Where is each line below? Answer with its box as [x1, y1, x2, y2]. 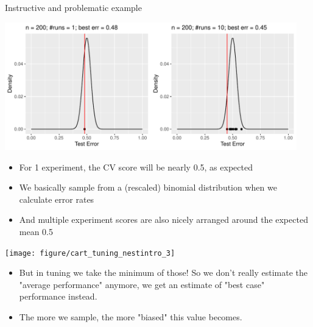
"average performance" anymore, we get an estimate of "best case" [19, 278, 265, 290]
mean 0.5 [19, 225, 54, 238]
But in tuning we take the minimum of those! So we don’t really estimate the [19, 266, 308, 279]
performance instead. [19, 290, 97, 303]
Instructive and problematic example [5, 1, 142, 13]
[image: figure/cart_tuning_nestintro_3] [5, 248, 175, 258]
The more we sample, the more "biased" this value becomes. [19, 311, 242, 323]
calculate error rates [19, 192, 94, 205]
